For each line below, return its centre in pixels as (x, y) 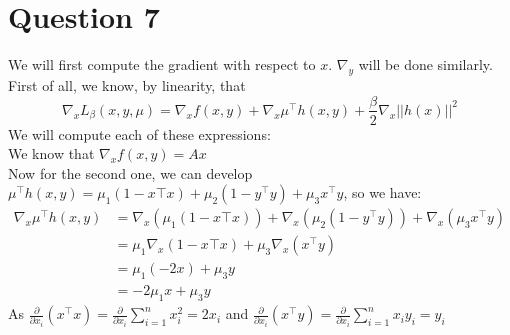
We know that (51, 153)
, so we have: (382, 192)
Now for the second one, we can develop (130, 172)
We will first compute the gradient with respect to (162, 64)
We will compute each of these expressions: (139, 133)
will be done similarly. (425, 64)
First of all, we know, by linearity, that (127, 84)
